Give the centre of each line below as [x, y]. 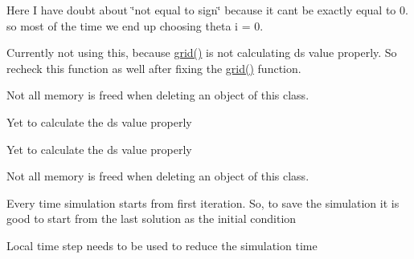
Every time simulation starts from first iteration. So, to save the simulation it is [203, 202]
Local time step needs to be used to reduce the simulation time [162, 245]
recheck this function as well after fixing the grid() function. [154, 68]
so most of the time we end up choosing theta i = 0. [135, 25]
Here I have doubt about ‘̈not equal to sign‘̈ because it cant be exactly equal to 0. [207, 10]
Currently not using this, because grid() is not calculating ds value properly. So [202, 53]
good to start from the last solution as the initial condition [152, 219]
